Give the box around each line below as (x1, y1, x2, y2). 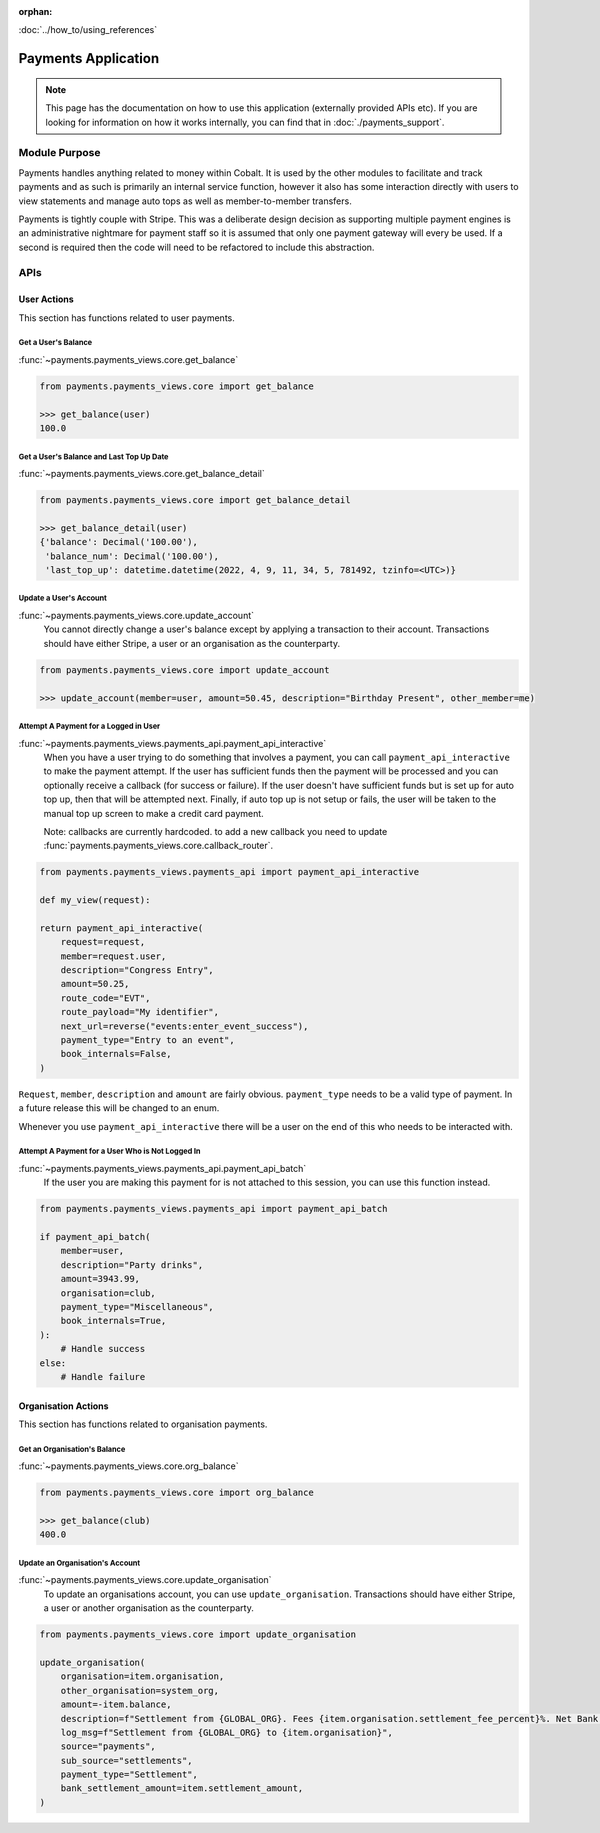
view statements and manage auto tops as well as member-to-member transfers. (18, 195, 352, 207)
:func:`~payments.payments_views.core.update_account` (18, 610, 255, 622)
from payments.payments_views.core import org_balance (39, 1487, 314, 1499)
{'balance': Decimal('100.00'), (39, 536, 199, 548)
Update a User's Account (18, 593, 107, 604)
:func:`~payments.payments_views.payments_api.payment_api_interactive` (18, 737, 327, 749)
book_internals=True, (60, 1315, 167, 1327)
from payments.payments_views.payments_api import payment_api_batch (39, 1203, 388, 1215)
